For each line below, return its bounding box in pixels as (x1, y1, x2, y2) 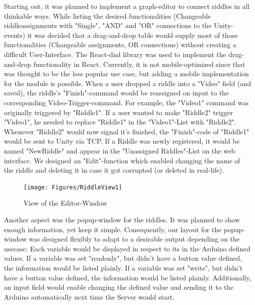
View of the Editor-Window (24, 198, 107, 208)
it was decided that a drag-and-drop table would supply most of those (27, 30, 238, 40)
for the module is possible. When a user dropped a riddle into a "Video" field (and (4, 78, 251, 88)
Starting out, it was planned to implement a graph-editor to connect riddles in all (4, 1, 250, 11)
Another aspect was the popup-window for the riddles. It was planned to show (4, 214, 240, 224)
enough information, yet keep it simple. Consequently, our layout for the (4, 224, 222, 234)
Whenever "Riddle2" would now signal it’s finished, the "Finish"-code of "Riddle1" (4, 126, 250, 136)
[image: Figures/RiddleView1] (24, 183, 122, 191)
